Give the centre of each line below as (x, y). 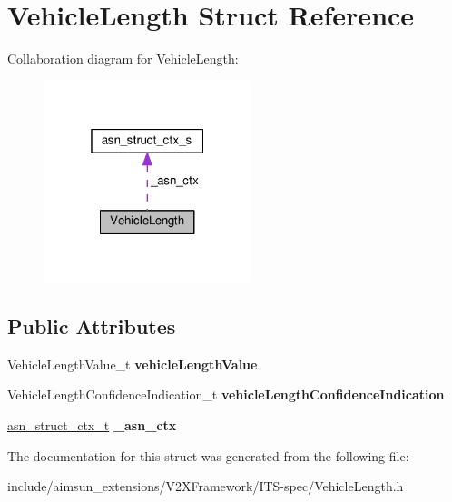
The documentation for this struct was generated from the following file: (208, 455)
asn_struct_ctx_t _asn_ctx (92, 425)
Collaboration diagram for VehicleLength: (123, 59)
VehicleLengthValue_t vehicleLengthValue (133, 364)
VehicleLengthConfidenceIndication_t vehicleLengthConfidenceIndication (226, 394)
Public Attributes (92, 326)
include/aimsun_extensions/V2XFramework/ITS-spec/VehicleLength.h (206, 486)
